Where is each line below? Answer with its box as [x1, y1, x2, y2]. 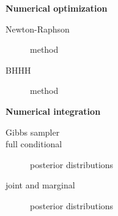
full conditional [6, 137, 62, 150]
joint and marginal [6, 179, 75, 191]
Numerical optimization [6, 2, 108, 14]
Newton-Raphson [6, 22, 70, 35]
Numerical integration [6, 104, 101, 117]
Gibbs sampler [6, 125, 60, 138]
